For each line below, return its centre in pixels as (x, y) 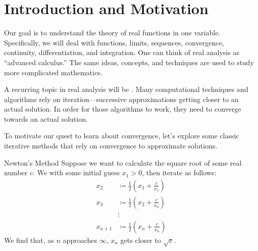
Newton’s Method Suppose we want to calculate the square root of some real (123, 162)
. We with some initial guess (76, 172)
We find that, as (29, 240)
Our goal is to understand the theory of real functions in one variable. (112, 33)
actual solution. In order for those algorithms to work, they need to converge (123, 109)
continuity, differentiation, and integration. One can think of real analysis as (122, 52)
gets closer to (141, 240)
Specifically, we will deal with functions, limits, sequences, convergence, (114, 42)
